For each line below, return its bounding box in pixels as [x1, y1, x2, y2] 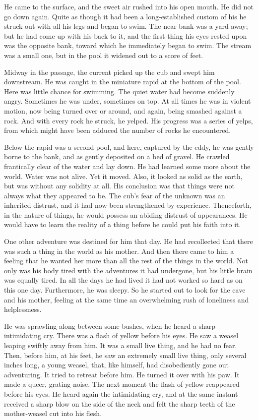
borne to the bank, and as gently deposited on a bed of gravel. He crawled [4, 151, 230, 162]
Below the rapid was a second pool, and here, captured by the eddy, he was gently [4, 141, 254, 152]
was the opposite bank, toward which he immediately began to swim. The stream [4, 40, 252, 51]
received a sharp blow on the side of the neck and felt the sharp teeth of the [4, 398, 235, 409]
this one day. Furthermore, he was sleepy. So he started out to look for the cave [4, 285, 246, 295]
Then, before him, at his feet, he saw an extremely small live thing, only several [4, 350, 247, 360]
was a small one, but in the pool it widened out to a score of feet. [4, 50, 203, 60]
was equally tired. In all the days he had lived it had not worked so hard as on [4, 275, 243, 285]
